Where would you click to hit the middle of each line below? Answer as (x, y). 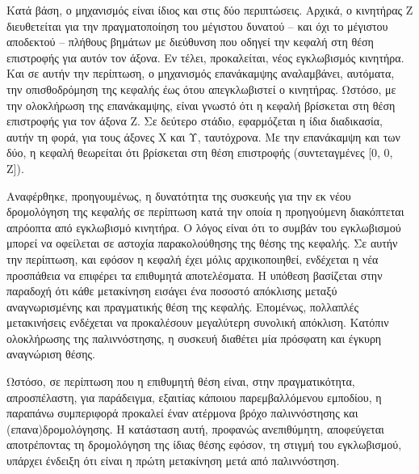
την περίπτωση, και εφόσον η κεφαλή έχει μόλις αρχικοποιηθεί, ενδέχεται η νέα (193, 258)
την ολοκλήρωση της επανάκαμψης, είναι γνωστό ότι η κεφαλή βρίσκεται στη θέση (201, 105)
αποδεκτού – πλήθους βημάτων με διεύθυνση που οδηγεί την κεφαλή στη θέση (190, 42)
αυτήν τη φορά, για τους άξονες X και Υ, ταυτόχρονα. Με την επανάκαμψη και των (203, 136)
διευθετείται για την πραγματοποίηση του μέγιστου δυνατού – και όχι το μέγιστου (197, 25)
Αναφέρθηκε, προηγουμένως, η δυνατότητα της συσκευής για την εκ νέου (179, 195)
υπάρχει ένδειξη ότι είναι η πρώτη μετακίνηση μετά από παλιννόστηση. (173, 461)
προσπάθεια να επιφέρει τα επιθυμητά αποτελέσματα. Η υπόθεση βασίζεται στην (195, 275)
